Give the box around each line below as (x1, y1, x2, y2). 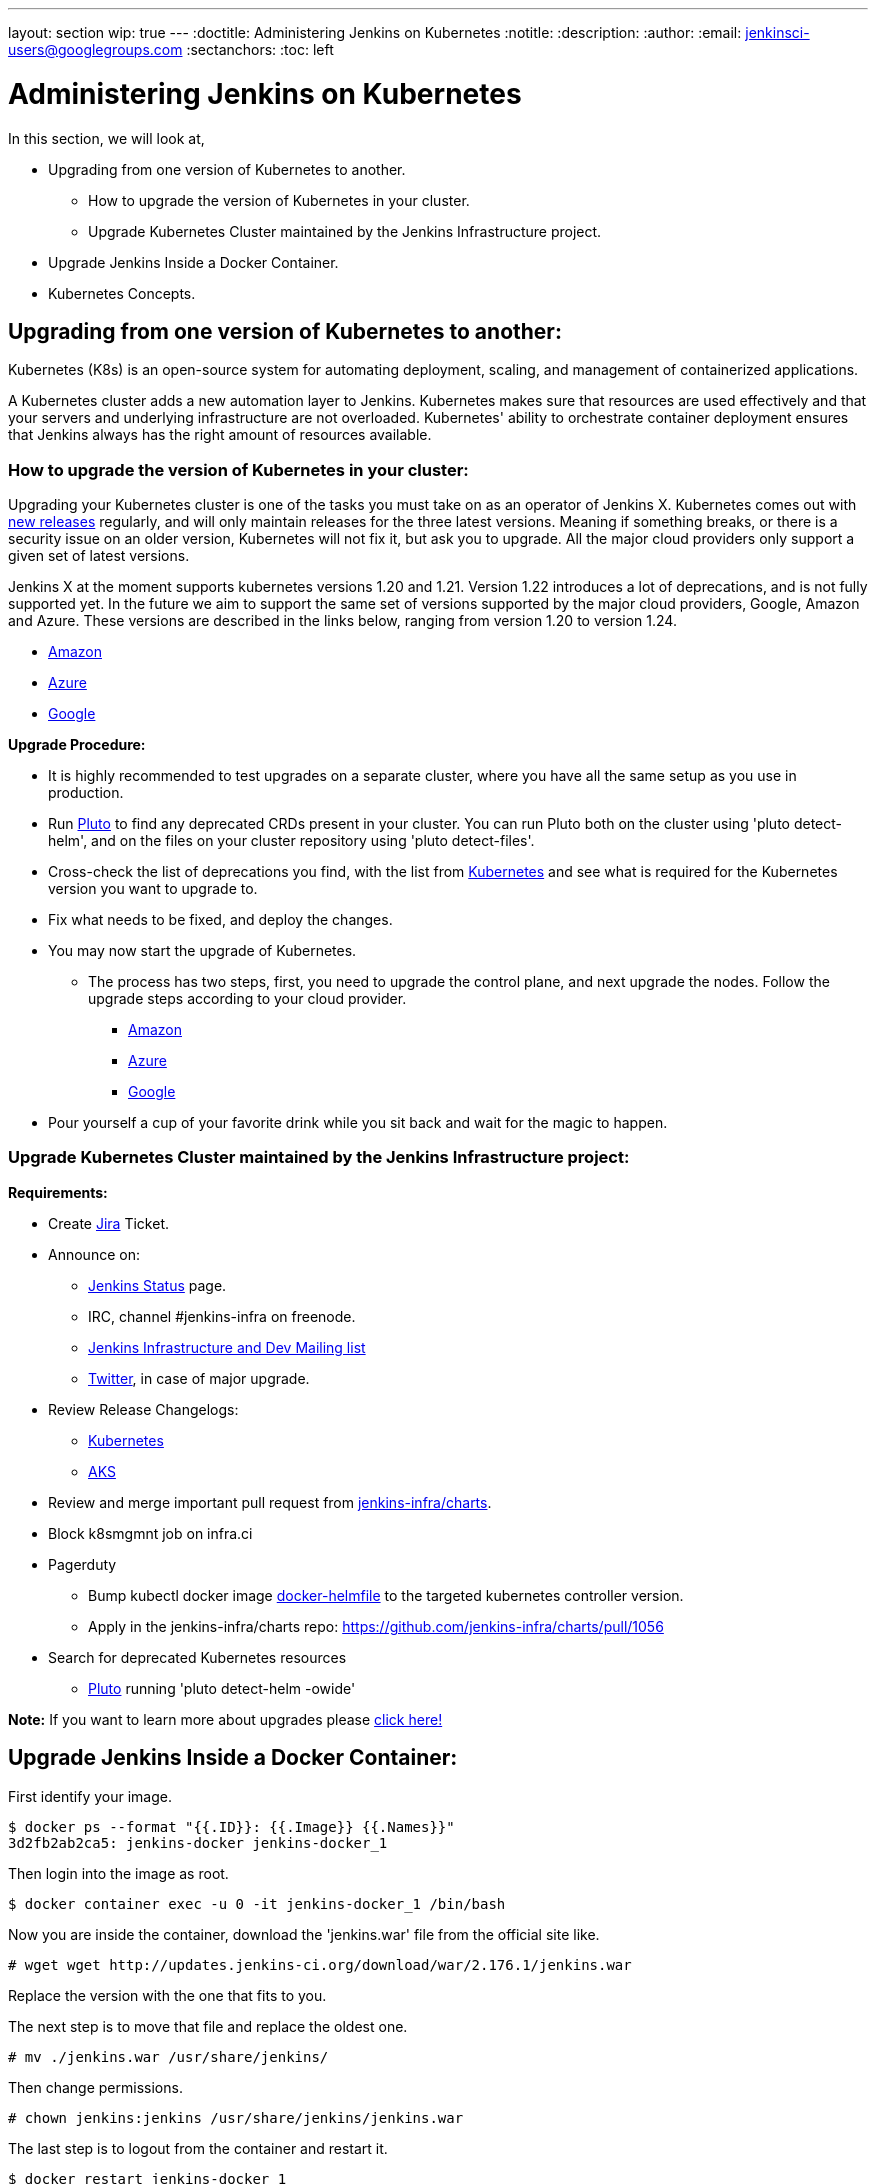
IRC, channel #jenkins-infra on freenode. (88, 1307, 356, 1325)
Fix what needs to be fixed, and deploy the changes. (48, 911, 393, 929)
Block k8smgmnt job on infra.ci (48, 1524, 253, 1542)
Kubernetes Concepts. (48, 284, 196, 302)
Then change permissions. (8, 2078, 183, 2096)
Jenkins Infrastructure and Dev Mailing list (88, 1338, 366, 1356)
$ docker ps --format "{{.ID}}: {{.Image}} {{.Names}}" (8, 1818, 455, 1835)
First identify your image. (8, 1787, 172, 1805)
